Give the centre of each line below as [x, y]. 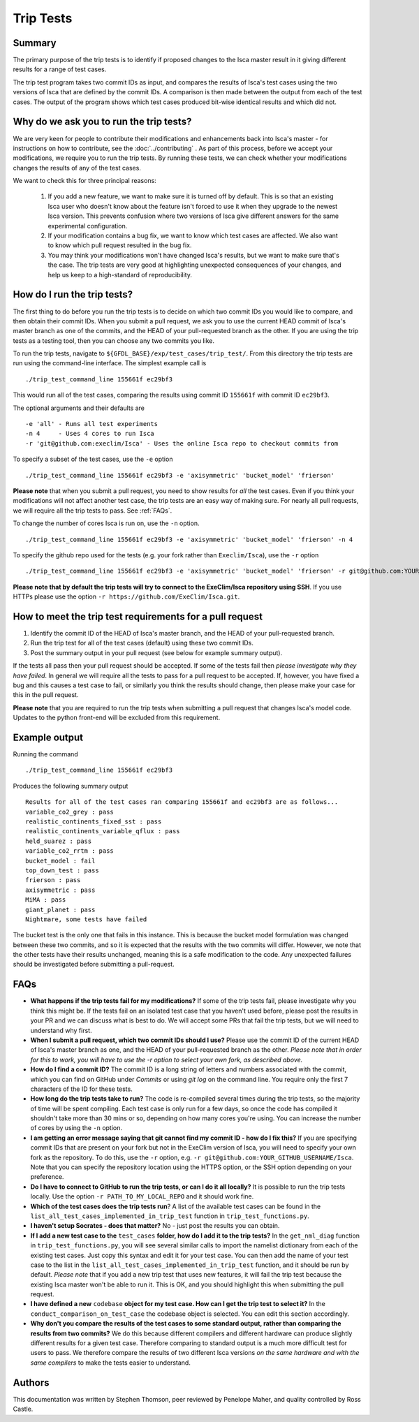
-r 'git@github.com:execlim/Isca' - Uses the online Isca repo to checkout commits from [182, 443]
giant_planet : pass [60, 909]
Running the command [45, 754]
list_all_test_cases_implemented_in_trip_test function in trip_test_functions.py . [170, 1216]
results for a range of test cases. [60, 69]
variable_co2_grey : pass [70, 812]
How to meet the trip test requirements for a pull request [138, 616]
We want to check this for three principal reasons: [84, 181]
